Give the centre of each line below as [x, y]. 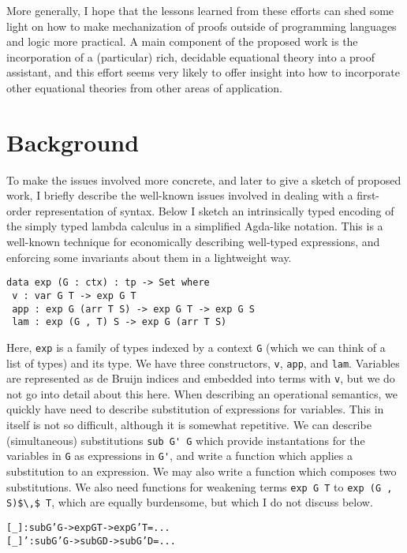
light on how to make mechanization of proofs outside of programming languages [202, 26]
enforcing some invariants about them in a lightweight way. [149, 257]
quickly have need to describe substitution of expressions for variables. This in [195, 409]
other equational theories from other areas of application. [144, 87]
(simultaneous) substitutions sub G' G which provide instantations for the [186, 440]
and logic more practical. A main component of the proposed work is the [182, 41]
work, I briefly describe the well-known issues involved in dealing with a [180, 195]
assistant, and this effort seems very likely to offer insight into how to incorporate [203, 72]
